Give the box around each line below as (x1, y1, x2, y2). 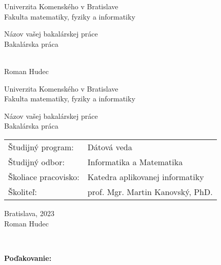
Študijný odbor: (8, 155, 65, 168)
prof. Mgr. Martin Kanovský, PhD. (87, 185, 213, 198)
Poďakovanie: (4, 252, 52, 263)
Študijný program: (8, 140, 74, 153)
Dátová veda (87, 140, 132, 153)
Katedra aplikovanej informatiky (87, 170, 204, 183)
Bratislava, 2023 (4, 207, 54, 218)
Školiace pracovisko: (8, 170, 79, 183)
